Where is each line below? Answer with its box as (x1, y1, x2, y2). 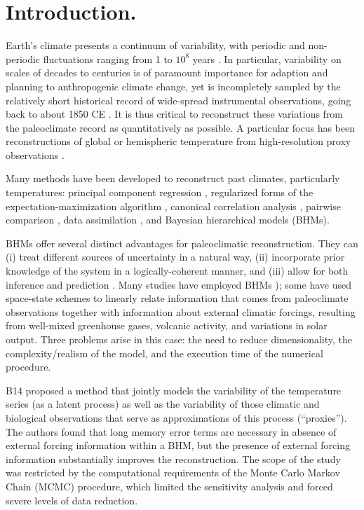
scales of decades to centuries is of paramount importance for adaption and (6, 65, 328, 80)
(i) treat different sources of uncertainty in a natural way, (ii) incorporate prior (6, 249, 345, 264)
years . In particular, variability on (192, 51, 342, 66)
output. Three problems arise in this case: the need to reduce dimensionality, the (6, 332, 353, 346)
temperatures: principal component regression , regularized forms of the (6, 185, 314, 200)
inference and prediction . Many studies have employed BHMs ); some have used (6, 277, 351, 291)
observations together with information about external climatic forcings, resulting (6, 304, 356, 319)
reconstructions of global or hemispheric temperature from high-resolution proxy (6, 134, 351, 149)
